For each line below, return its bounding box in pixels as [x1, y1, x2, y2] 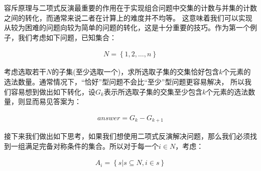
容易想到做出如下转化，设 [11, 86, 95, 97]
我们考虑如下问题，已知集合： [18, 32, 116, 42]
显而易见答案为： [25, 96, 81, 107]
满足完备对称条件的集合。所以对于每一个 [25, 140, 159, 151]
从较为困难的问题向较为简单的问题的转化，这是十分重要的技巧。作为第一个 [4, 22, 250, 33]
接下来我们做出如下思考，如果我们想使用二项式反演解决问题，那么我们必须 [4, 131, 250, 141]
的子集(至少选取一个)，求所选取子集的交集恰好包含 [52, 66, 219, 77]
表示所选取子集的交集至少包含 [103, 86, 202, 97]
